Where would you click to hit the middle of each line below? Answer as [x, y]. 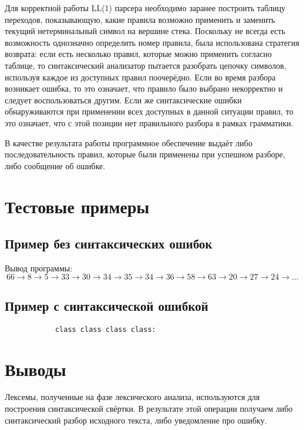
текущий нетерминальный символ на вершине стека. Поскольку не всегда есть [145, 31]
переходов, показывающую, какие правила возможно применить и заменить [140, 19]
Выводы [36, 369]
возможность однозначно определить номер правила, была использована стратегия [152, 42]
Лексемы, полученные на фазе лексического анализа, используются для [132, 397]
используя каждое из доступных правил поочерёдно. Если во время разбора [140, 77]
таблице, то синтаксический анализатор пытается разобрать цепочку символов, [146, 65]
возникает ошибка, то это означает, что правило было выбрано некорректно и [144, 88]
